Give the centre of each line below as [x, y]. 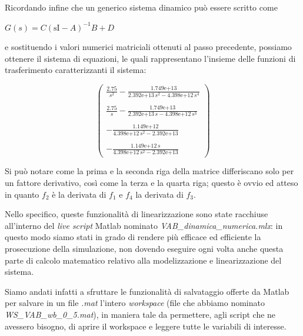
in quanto [22, 194]
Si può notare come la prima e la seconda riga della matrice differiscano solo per [149, 171]
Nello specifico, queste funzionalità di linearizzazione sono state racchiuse [136, 214]
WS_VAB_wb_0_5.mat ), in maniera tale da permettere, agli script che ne [140, 314]
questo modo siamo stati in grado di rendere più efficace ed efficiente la [133, 237]
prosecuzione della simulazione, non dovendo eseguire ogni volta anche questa [144, 249]
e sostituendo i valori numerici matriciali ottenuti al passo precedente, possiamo [148, 47]
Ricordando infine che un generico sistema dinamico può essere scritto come [141, 7]
